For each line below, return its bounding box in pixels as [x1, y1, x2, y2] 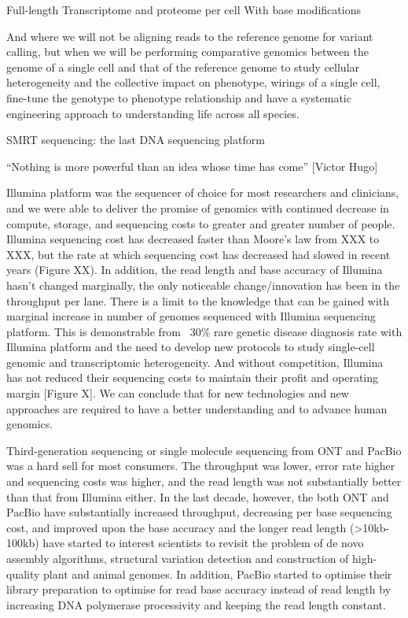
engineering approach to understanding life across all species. [6, 105, 300, 121]
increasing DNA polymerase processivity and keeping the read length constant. [6, 596, 386, 612]
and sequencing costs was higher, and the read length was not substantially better [6, 473, 402, 490]
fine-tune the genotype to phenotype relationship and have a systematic [6, 89, 351, 105]
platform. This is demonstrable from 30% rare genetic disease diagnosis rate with [6, 323, 402, 339]
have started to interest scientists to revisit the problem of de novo [42, 535, 364, 551]
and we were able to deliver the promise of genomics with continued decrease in [6, 199, 389, 216]
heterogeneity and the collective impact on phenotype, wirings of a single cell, [6, 74, 380, 91]
